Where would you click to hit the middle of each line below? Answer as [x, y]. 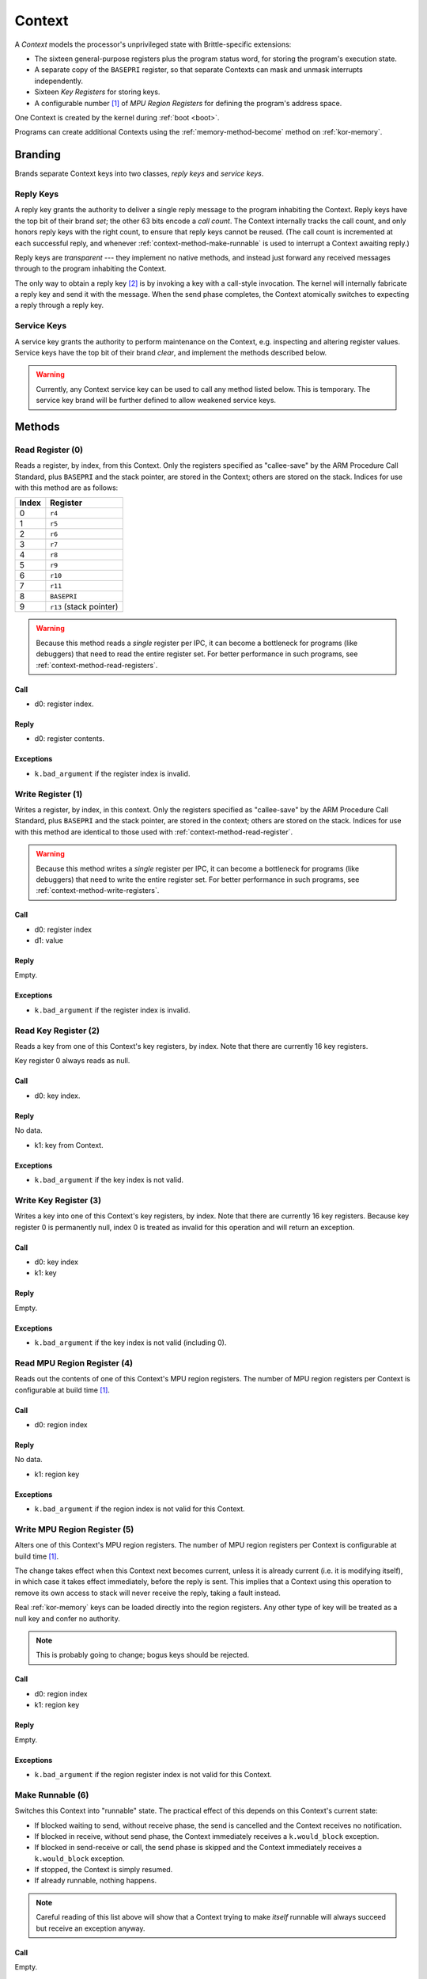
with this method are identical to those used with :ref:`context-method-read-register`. [154, 832]
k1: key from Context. [69, 1145]
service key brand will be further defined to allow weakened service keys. [156, 401]
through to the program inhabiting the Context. [91, 268]
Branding [38, 155]
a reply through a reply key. [59, 306]
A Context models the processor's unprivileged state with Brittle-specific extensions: [153, 44]
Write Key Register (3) [58, 1200]
